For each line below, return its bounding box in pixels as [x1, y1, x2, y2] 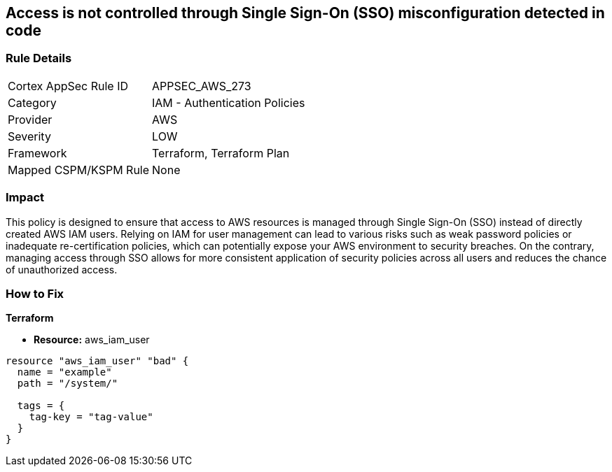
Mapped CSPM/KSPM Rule [8, 162, 150, 177]
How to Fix [6, 286, 64, 301]
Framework [8, 145, 67, 160]
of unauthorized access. [6, 263, 118, 276]
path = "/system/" [17, 378, 118, 389]
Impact [6, 190, 45, 205]
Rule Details [6, 51, 72, 66]
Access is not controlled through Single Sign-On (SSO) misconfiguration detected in [6, 4, 605, 22]
